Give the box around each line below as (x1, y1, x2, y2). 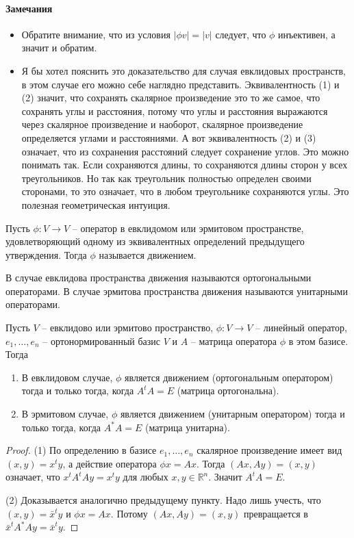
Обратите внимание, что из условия (21, 27, 170, 41)
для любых (123, 470, 168, 484)
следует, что (215, 27, 266, 41)
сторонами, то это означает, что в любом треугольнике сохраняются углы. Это (21, 184, 349, 198)
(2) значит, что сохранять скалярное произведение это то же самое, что (21, 90, 320, 105)
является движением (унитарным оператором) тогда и (120, 407, 345, 421)
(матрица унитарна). (145, 420, 230, 434)
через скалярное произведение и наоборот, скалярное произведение (21, 117, 303, 131)
